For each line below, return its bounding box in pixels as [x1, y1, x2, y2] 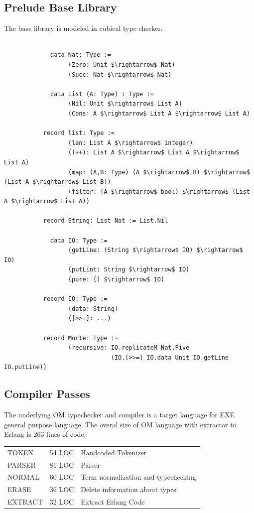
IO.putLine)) [4, 364, 47, 371]
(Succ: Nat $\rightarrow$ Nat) [68, 71, 172, 78]
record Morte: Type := [43, 334, 119, 342]
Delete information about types [81, 484, 176, 495]
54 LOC [49, 447, 74, 457]
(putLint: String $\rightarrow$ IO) [68, 266, 190, 273]
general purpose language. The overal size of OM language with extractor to [4, 419, 237, 429]
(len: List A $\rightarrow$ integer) [68, 139, 193, 146]
